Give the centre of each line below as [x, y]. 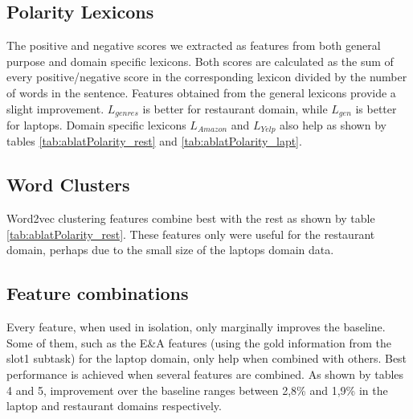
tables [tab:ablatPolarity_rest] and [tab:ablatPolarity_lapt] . [154, 141]
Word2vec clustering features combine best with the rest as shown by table [191, 218]
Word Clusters [68, 185]
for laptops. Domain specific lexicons [96, 125]
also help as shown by [333, 125]
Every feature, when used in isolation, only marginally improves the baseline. [196, 327]
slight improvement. [55, 108]
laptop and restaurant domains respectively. [114, 406]
